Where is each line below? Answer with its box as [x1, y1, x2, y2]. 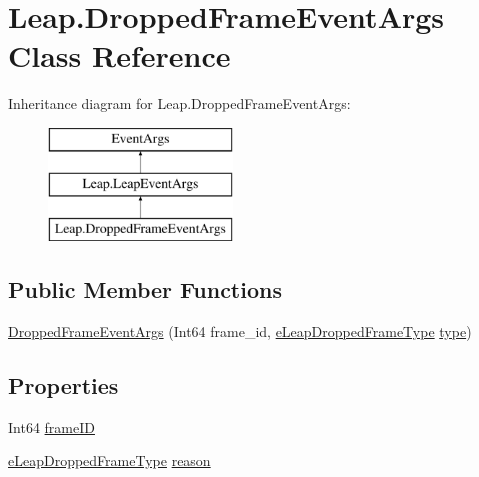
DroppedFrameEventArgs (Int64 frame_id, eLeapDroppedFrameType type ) [8, 321, 472, 342]
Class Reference [8, 35, 231, 76]
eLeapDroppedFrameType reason [8, 450, 211, 471]
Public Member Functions [8, 274, 282, 305]
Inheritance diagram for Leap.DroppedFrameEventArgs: [8, 93, 351, 114]
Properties [8, 370, 119, 401]
